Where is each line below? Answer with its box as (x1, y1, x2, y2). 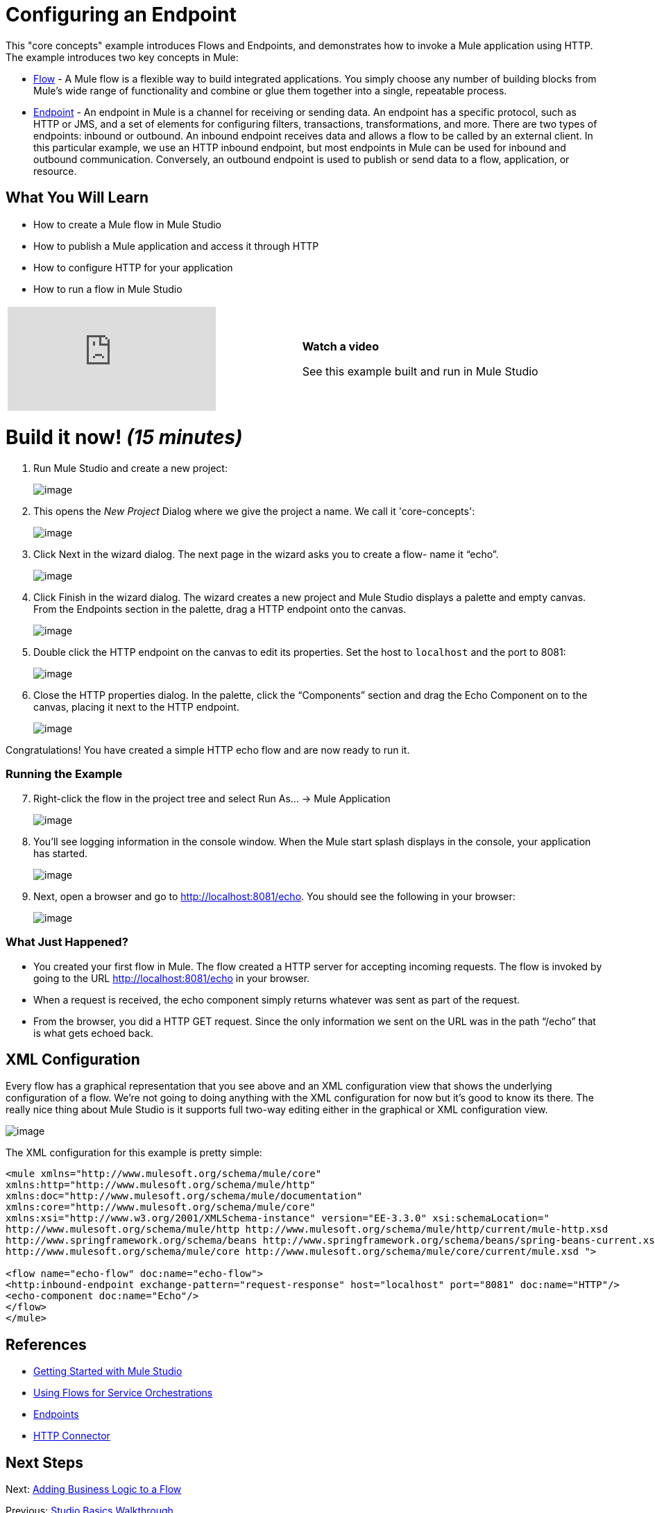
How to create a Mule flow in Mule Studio (33, 218, 221, 230)
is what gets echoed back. (33, 1026, 154, 1039)
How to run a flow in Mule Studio (33, 282, 182, 295)
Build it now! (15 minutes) (6, 425, 243, 450)
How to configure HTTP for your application (33, 261, 233, 273)
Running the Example (6, 767, 123, 781)
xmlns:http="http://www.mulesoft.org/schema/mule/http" (6, 1179, 316, 1191)
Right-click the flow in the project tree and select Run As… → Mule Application (33, 792, 391, 804)
